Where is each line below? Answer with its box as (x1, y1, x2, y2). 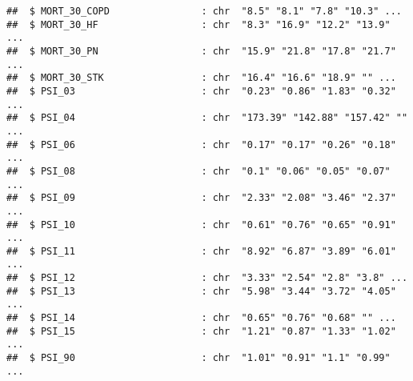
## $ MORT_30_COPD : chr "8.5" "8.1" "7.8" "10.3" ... (6, 6, 402, 17)
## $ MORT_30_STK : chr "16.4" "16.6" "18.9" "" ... (6, 72, 396, 84)
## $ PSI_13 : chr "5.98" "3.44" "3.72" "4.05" (6, 285, 396, 297)
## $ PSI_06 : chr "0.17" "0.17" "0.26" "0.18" (6, 138, 396, 150)
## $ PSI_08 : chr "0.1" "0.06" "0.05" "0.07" (6, 165, 391, 177)
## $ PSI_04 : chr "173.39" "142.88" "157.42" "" (6, 112, 408, 124)
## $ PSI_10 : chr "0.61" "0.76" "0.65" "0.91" (6, 219, 396, 231)
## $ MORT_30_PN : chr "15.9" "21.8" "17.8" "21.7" (6, 45, 396, 57)
